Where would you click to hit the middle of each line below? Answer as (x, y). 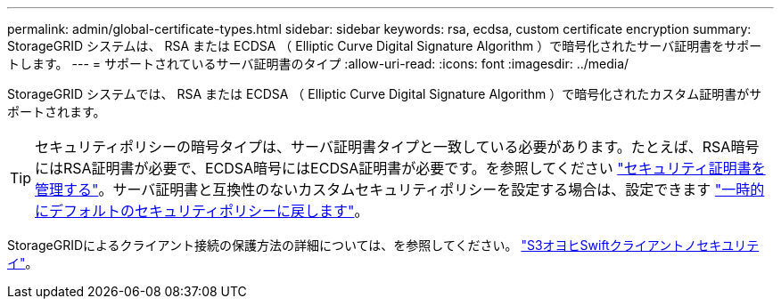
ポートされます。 (57, 112)
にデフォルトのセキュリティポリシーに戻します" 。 (202, 211)
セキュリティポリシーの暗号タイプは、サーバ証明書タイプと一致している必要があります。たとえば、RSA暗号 (397, 147)
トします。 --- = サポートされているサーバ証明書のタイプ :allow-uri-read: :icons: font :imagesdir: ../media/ (318, 64)
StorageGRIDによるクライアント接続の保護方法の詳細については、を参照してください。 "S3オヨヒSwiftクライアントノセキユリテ (383, 245)
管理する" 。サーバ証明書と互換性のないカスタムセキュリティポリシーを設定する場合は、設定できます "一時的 (400, 189)
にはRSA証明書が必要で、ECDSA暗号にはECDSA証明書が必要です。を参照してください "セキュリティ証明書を (400, 168)
